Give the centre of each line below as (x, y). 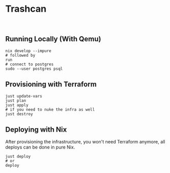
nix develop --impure (28, 51)
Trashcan (26, 9)
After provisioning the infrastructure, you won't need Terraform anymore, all (85, 142)
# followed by (20, 55)
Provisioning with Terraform (51, 84)
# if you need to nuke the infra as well (50, 109)
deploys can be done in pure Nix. (40, 147)
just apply (17, 105)
